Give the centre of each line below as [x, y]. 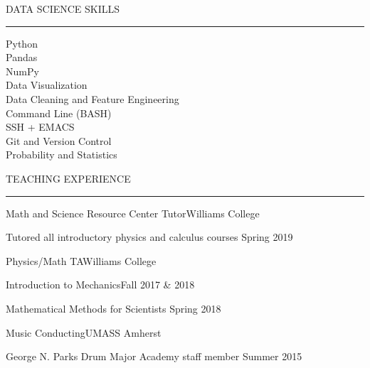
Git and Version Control [59, 140]
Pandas [22, 57]
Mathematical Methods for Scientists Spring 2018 [113, 308]
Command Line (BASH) [59, 113]
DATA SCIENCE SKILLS [63, 9]
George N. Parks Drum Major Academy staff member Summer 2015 [154, 356]
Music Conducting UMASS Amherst [84, 332]
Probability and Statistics [62, 155]
